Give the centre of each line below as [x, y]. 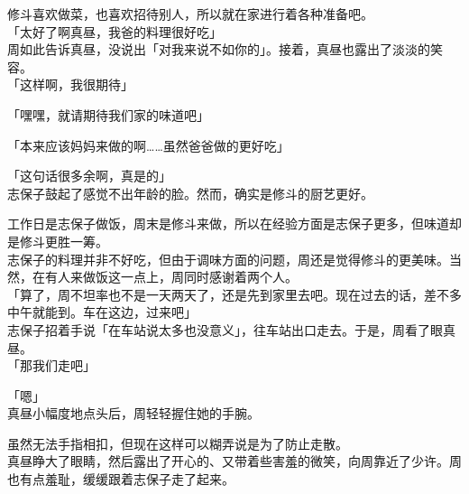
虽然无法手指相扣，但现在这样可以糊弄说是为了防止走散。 [178, 443]
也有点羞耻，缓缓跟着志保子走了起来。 [121, 479]
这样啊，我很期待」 [76, 84]
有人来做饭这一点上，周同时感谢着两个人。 [171, 277]
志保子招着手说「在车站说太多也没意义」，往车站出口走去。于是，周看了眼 [225, 329]
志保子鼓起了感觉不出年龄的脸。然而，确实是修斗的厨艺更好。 [190, 193]
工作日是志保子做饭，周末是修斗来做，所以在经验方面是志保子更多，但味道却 [234, 224]
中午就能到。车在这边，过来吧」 [102, 312]
